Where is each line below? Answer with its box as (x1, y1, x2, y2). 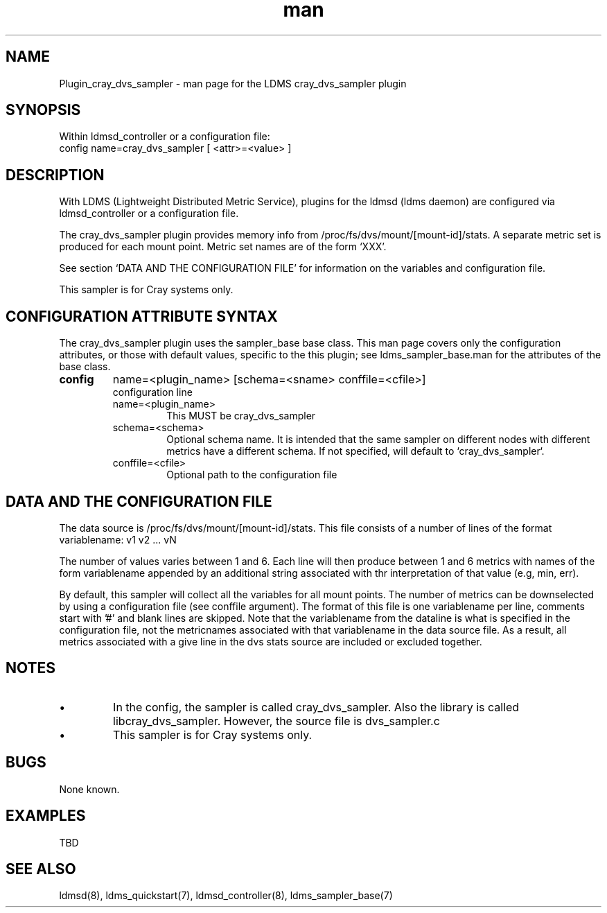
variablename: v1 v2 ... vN (59, 533, 177, 546)
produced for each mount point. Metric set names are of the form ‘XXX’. (59, 241, 387, 253)
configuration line (112, 386, 193, 399)
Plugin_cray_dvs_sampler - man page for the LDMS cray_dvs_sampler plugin (59, 77, 407, 89)
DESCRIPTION (6, 166, 105, 184)
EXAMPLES (6, 807, 86, 825)
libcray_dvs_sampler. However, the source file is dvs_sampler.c (113, 713, 440, 728)
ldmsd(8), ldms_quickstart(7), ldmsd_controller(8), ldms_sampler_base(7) (59, 889, 393, 902)
